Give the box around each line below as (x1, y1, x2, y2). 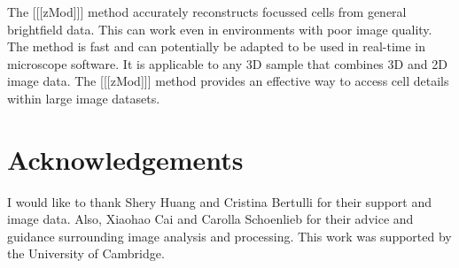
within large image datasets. (7, 88, 160, 107)
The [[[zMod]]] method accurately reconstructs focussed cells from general (7, 3, 407, 20)
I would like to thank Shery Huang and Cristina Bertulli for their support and (7, 192, 432, 211)
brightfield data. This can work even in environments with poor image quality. (7, 19, 432, 38)
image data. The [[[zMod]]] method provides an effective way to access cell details (7, 72, 449, 90)
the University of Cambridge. (7, 244, 165, 263)
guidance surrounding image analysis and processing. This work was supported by (7, 226, 452, 245)
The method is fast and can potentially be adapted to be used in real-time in (7, 37, 425, 56)
